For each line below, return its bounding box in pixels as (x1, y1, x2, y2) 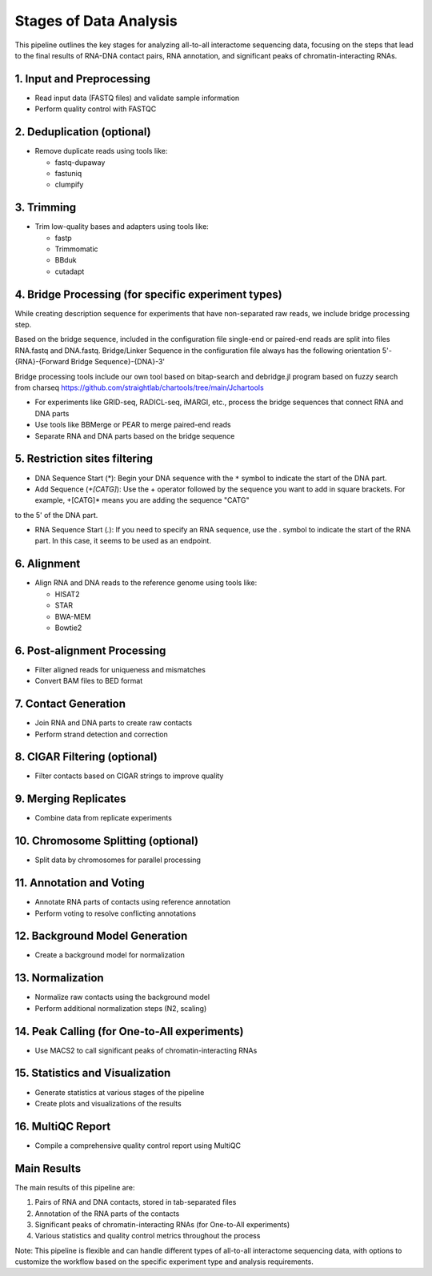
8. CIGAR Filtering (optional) (14, 750, 158, 764)
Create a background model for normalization (34, 950, 186, 960)
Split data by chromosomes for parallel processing (34, 855, 202, 865)
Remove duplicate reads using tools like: (34, 146, 168, 156)
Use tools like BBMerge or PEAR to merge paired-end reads (34, 420, 231, 430)
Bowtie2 (54, 623, 82, 632)
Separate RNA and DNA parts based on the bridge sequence (34, 431, 235, 440)
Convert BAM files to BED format (34, 676, 143, 686)
